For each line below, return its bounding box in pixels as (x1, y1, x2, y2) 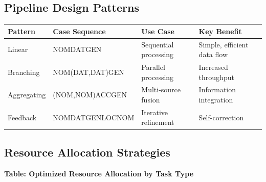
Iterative (141, 107, 168, 117)
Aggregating (8, 89, 46, 100)
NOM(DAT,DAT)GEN (53, 66, 124, 77)
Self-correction (198, 112, 244, 122)
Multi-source (141, 84, 181, 95)
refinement (141, 117, 174, 127)
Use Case (141, 25, 174, 36)
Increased (198, 61, 228, 72)
